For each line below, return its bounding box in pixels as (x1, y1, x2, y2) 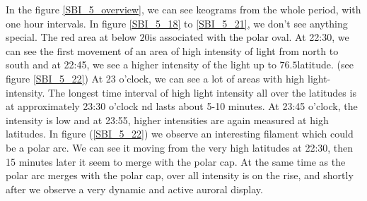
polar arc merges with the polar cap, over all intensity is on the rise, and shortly (6, 168, 354, 183)
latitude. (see (297, 57, 354, 72)
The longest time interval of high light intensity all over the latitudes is (47, 85, 356, 99)
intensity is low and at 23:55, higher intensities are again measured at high (6, 112, 329, 127)
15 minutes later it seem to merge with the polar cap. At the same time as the (6, 154, 346, 169)
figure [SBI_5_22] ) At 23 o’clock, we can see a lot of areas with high (6, 71, 305, 85)
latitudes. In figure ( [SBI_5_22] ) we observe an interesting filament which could (6, 126, 354, 141)
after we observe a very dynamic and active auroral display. (6, 181, 263, 196)
